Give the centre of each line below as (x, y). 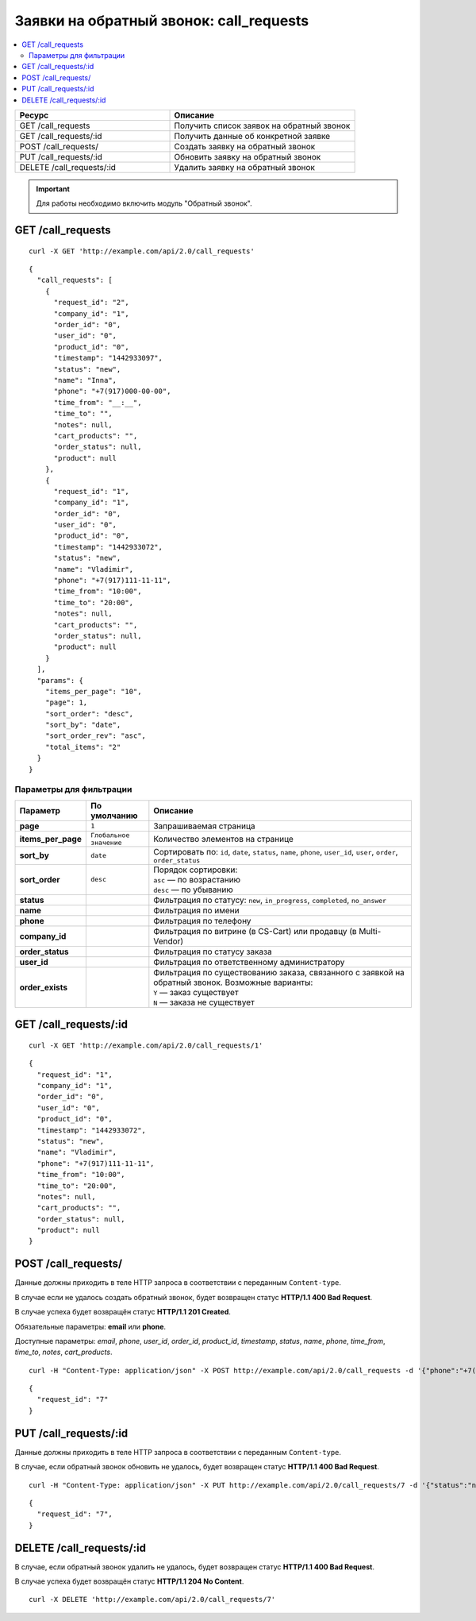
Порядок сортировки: (196, 870)
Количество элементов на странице (223, 839)
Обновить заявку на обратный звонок (248, 156)
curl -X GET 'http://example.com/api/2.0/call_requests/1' (146, 1045)
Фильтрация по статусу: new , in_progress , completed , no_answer (270, 900)
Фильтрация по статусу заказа (213, 951)
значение (106, 842)
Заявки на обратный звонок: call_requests (162, 21)
